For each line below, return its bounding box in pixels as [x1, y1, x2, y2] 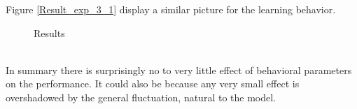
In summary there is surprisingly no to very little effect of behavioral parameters [6, 62, 352, 77]
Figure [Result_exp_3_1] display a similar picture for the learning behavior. [6, 2, 336, 16]
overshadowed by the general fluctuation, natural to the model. [6, 89, 276, 104]
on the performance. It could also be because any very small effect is [6, 76, 300, 91]
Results [34, 25, 65, 40]
